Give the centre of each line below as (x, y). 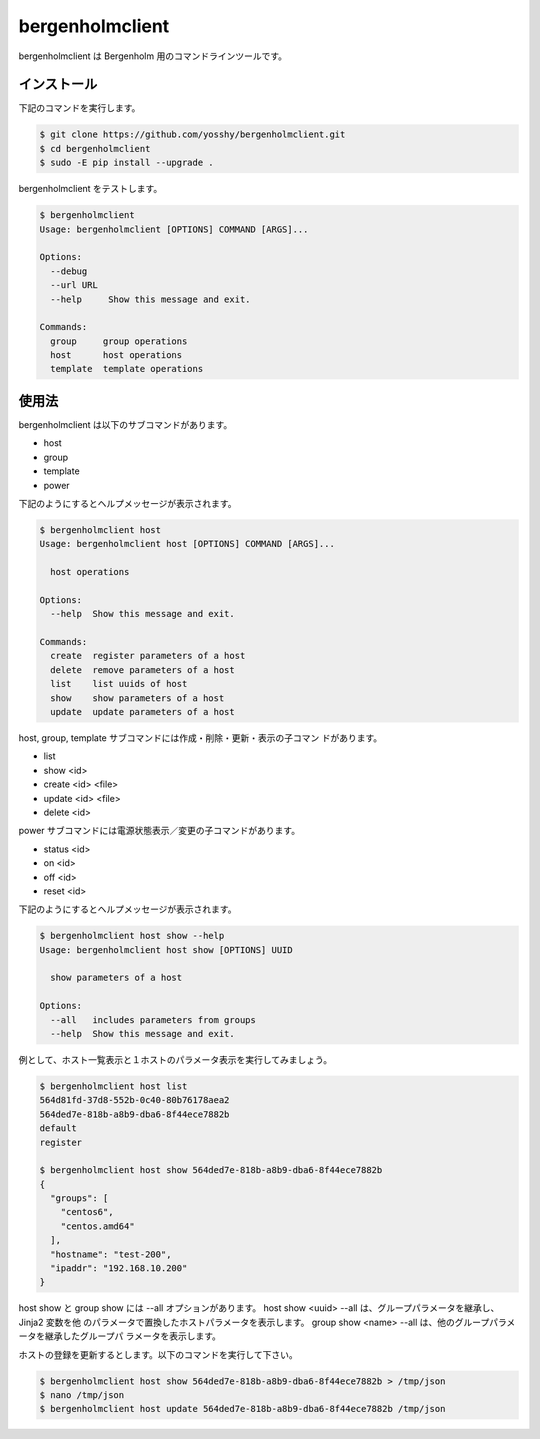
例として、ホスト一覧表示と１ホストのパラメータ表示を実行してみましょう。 (175, 1059)
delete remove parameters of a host (142, 669)
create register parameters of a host (148, 656)
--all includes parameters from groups (153, 1019)
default (58, 1128)
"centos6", (87, 1212)
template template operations (127, 369)
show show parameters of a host (137, 698)
